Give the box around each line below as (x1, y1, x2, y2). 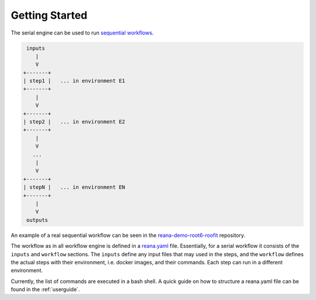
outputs (26, 216, 49, 223)
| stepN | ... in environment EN (23, 184, 125, 191)
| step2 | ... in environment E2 (23, 119, 125, 125)
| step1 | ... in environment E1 (23, 78, 125, 84)
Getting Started (11, 9, 88, 22)
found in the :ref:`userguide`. (11, 286, 80, 293)
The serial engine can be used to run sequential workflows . (11, 29, 154, 36)
